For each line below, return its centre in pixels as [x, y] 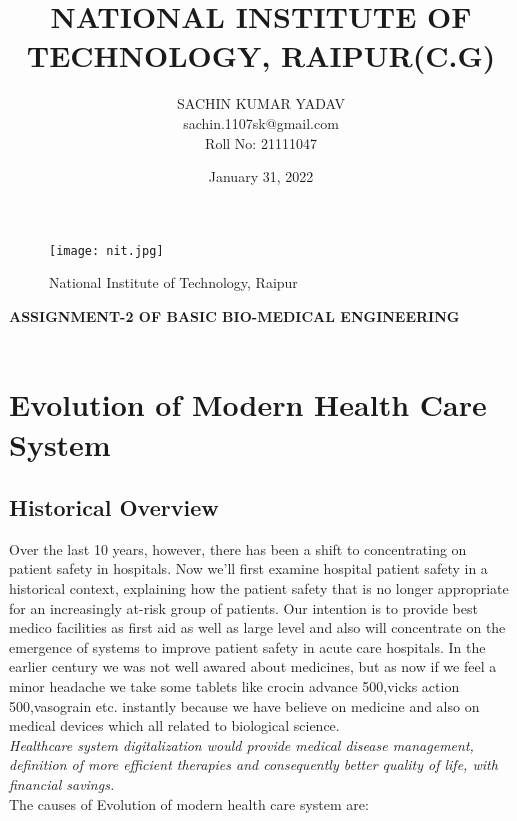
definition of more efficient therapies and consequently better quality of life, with [253, 764]
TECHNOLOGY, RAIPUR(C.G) [261, 55]
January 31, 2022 [261, 176]
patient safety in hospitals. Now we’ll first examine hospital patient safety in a [248, 568]
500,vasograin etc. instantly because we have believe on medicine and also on [244, 705]
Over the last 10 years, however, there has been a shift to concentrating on [238, 548]
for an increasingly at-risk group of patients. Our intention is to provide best [243, 607]
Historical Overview [114, 507]
